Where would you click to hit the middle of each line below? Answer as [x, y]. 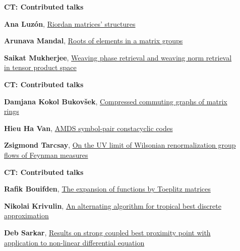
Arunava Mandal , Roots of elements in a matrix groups [94, 41]
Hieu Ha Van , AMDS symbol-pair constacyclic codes [88, 128]
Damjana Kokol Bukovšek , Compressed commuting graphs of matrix [116, 101]
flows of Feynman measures [46, 154]
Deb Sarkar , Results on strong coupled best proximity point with [107, 232]
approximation [26, 215]
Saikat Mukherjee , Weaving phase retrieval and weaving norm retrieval [118, 57]
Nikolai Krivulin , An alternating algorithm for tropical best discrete [113, 205]
